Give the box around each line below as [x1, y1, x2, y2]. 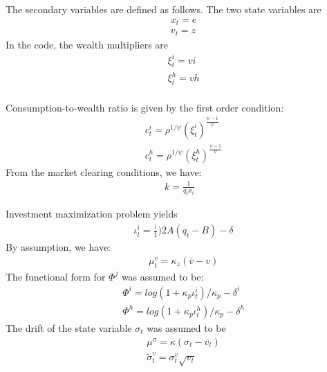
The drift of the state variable [6, 320, 132, 335]
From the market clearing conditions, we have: [6, 164, 202, 179]
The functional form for [6, 269, 106, 283]
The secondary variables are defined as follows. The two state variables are [6, 2, 321, 16]
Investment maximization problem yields [6, 206, 178, 221]
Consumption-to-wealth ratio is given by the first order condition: [6, 100, 284, 114]
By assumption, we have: [6, 240, 111, 254]
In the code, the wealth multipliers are [6, 37, 169, 51]
